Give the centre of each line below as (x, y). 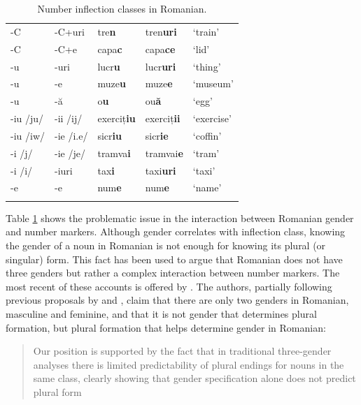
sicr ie (157, 135)
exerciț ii (163, 118)
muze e (159, 83)
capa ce (160, 49)
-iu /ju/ (27, 118)
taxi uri (161, 170)
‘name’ (207, 187)
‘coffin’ (207, 135)
